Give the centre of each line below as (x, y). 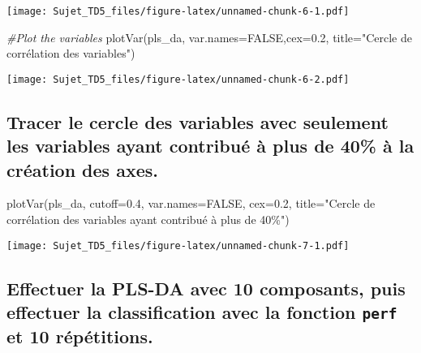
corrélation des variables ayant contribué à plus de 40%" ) (148, 220)
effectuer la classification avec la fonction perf (202, 312)
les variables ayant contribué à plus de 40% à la (210, 146)
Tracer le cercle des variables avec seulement (198, 121)
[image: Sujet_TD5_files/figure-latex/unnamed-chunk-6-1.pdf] (178, 11)
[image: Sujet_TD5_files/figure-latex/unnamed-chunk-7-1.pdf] (178, 245)
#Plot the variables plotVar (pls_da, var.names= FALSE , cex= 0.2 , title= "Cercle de (210, 37)
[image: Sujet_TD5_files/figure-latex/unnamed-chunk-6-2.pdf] (178, 79)
